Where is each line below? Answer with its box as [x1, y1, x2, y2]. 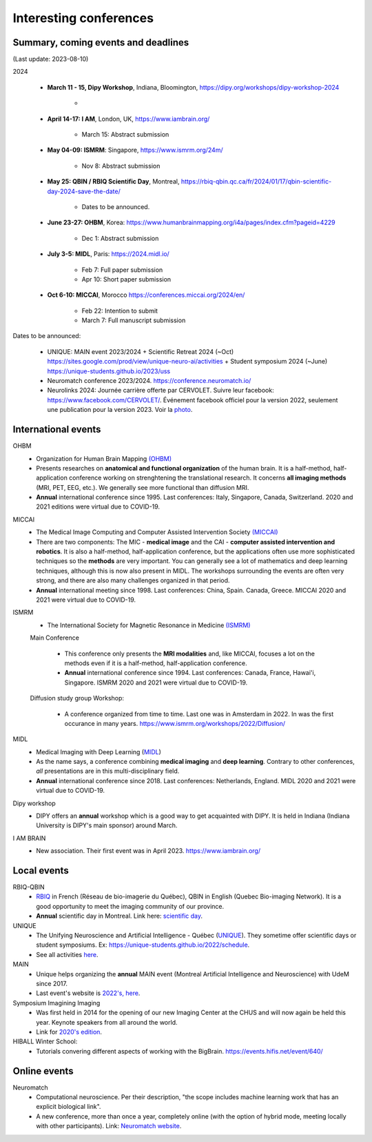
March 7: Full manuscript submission [81, 316, 186, 324]
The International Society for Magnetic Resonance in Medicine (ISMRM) [47, 621, 251, 629]
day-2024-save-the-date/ [47, 187, 121, 195]
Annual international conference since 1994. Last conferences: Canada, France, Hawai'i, [64, 669, 316, 677]
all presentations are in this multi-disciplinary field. [36, 767, 180, 776]
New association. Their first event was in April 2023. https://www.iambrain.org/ [36, 847, 261, 855]
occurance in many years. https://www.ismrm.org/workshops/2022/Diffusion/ [64, 719, 286, 727]
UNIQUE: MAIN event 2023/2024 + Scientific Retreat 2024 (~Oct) [47, 347, 234, 355]
